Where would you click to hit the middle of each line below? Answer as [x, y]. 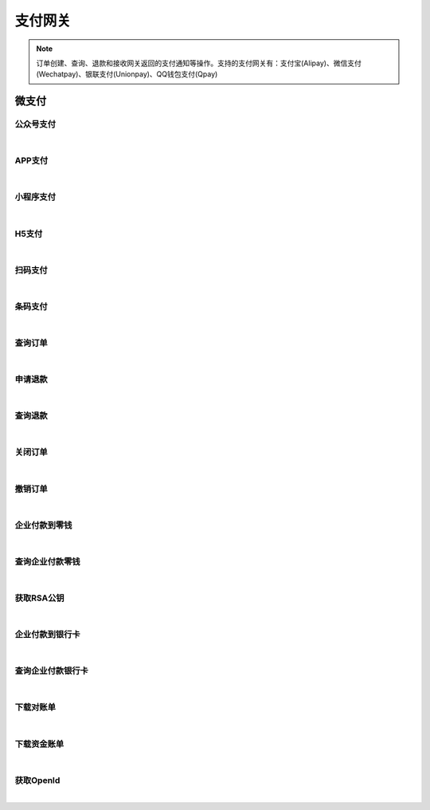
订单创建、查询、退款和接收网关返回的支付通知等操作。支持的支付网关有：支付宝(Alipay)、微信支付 [199, 63]
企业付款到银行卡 [47, 635]
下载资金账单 [39, 744]
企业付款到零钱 [43, 525]
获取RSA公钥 [39, 598]
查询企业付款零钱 [47, 561]
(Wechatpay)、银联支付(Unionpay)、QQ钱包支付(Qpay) [127, 74]
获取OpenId [37, 780]
